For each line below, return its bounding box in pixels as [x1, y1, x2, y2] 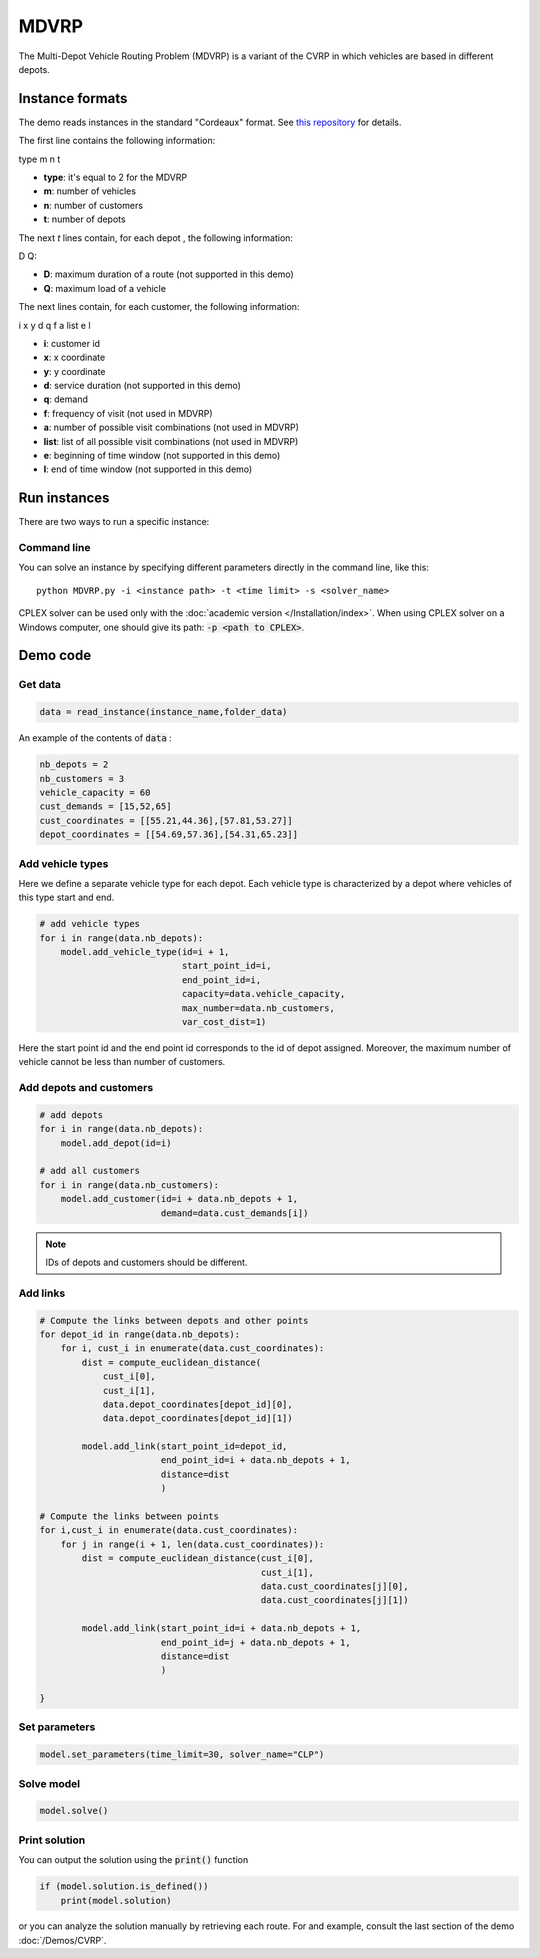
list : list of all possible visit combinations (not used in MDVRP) [43, 435, 299, 447]
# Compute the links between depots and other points [39, 1315, 309, 1326]
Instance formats [18, 90, 128, 107]
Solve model [18, 1776, 80, 1790]
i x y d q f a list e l [18, 319, 91, 331]
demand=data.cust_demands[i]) [160, 1207, 309, 1219]
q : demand [43, 393, 89, 405]
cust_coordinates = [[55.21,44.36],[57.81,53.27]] [39, 815, 294, 826]
